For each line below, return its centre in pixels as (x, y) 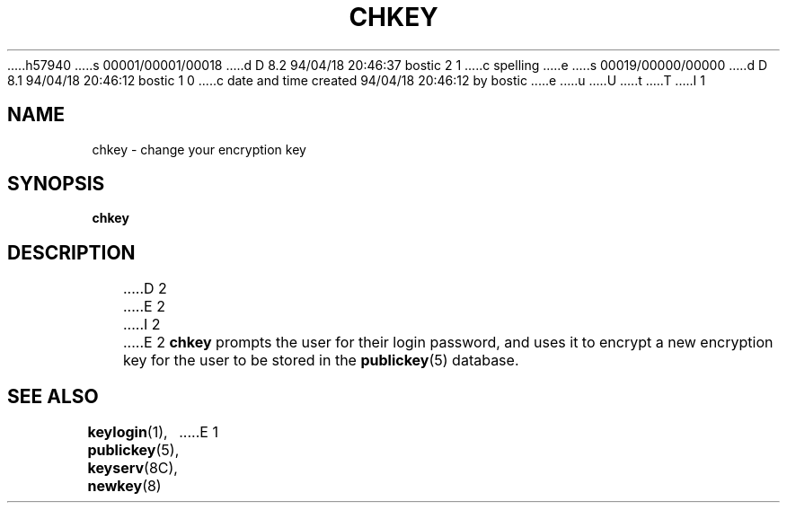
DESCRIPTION (71, 252)
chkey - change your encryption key (199, 149)
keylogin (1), (128, 432)
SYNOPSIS (56, 184)
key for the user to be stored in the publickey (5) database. (321, 361)
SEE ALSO (53, 396)
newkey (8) (124, 486)
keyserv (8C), (133, 468)
